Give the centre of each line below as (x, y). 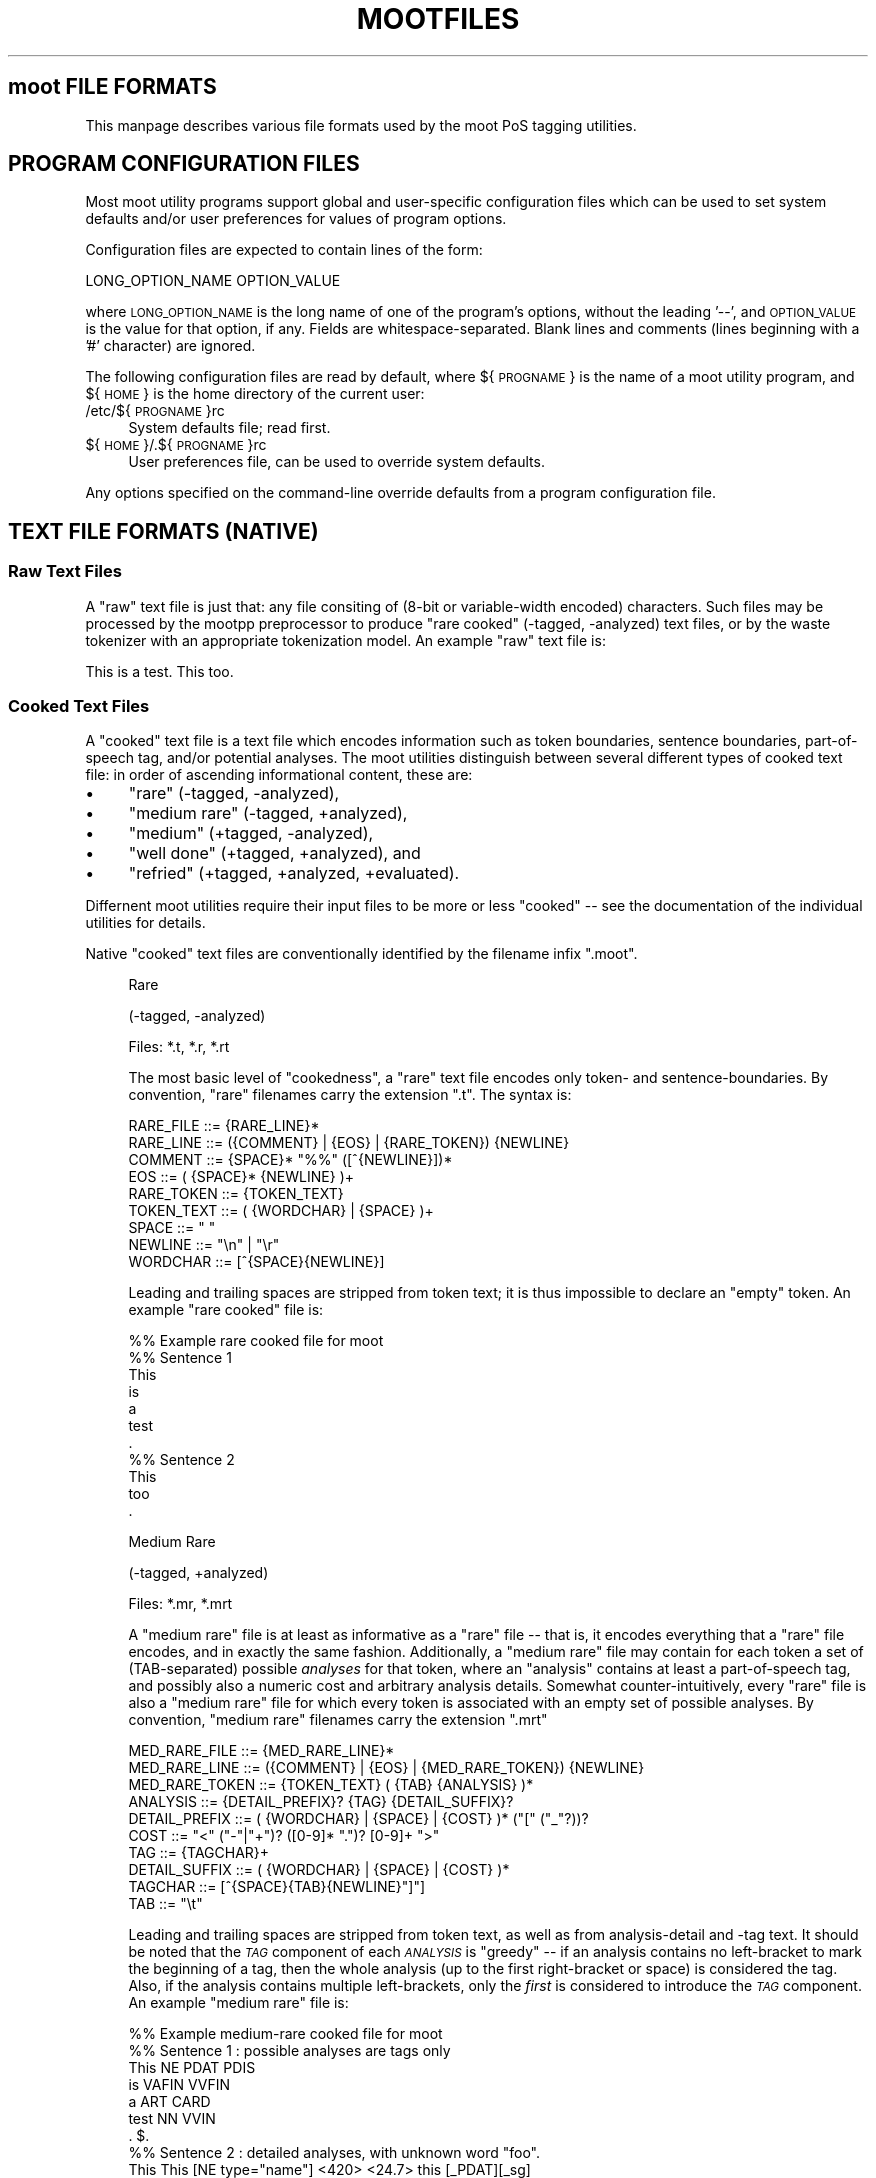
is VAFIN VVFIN (179, 2085)
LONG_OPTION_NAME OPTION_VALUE (213, 281)
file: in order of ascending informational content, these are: (279, 775)
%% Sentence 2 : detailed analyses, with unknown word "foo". (334, 2153)
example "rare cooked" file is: (226, 1310)
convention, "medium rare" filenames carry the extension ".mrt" (338, 1720)
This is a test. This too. (159, 671)
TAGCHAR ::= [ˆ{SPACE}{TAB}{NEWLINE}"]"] (277, 1887)
